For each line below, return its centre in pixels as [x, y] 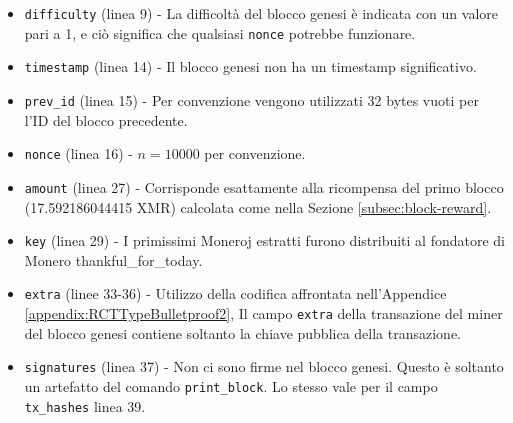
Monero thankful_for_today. [113, 259]
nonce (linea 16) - [78, 153]
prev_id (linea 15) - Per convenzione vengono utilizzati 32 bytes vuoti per [251, 99]
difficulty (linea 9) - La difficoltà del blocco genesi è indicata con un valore [261, 13]
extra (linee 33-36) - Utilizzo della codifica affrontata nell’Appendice [235, 293]
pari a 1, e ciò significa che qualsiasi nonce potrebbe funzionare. [220, 32]
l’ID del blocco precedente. [106, 119]
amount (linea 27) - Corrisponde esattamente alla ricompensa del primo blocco [264, 186]
